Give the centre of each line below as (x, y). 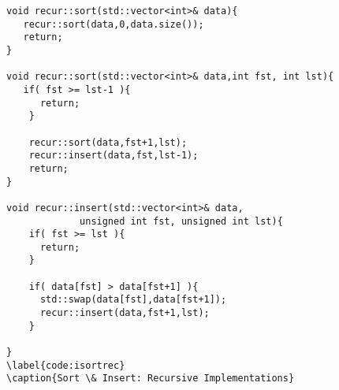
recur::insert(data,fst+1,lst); (125, 313)
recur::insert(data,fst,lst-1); (114, 156)
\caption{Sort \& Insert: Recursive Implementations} (151, 379)
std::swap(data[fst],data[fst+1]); (133, 300)
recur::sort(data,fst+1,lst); (108, 142)
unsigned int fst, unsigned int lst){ (181, 221)
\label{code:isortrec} (66, 365)
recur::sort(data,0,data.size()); (114, 24)
